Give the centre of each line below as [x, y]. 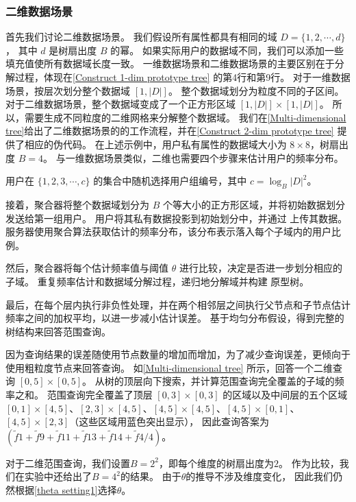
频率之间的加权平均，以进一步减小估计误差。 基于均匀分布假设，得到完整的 [175, 318]
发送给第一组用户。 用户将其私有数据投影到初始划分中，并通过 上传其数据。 [177, 218]
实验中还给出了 [58, 476]
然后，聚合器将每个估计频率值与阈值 [87, 268]
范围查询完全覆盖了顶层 [100, 395]
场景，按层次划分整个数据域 [68, 90]
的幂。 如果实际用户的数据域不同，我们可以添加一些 [227, 50]
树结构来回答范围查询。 [58, 331]
